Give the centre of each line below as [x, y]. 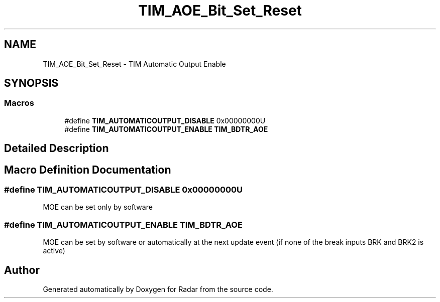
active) [54, 251]
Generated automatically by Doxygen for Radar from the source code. [158, 289]
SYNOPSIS [31, 83]
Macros [19, 103]
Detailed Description [57, 148]
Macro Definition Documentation [88, 170]
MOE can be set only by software [98, 207]
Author [22, 270]
